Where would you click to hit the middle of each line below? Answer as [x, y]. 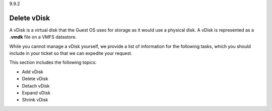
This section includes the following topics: [53, 62]
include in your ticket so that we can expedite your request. [71, 53]
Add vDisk [33, 72]
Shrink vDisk [35, 100]
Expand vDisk [36, 93]
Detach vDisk [36, 86]
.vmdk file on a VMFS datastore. [43, 37]
